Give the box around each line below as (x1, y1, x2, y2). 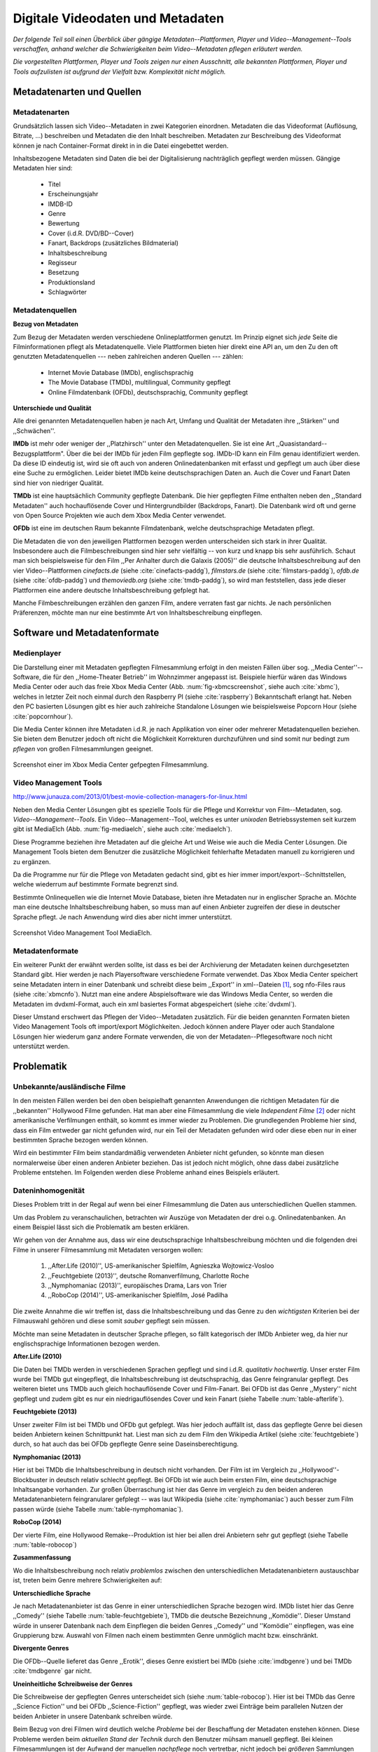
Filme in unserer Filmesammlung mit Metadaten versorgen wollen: (13, 1245, 203, 1254)
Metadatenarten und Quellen (13, 85, 141, 97)
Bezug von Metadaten (13, 320, 78, 329)
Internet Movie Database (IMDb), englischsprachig (48, 368, 194, 376)
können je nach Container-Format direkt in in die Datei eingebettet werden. (13, 141, 229, 150)
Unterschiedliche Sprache (13, 1589, 91, 1597)
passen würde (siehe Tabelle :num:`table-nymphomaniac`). (13, 1505, 183, 1513)
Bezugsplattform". (13, 449, 66, 458)
